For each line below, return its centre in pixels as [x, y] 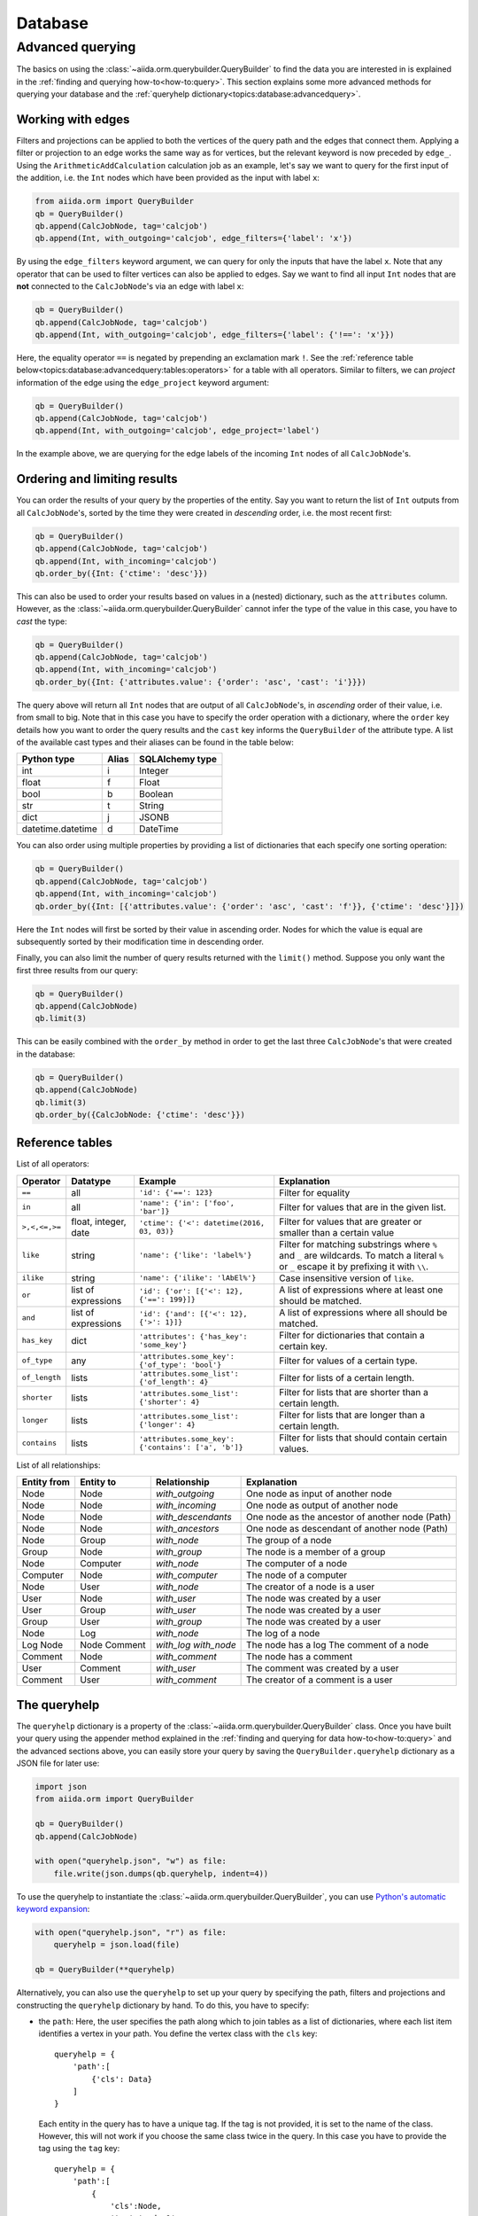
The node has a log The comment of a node [338, 1645]
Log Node [42, 1645]
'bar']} [154, 1211]
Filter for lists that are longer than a [352, 1415]
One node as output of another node [322, 1505]
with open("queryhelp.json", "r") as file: [131, 1933]
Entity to [98, 1482]
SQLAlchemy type [177, 760]
